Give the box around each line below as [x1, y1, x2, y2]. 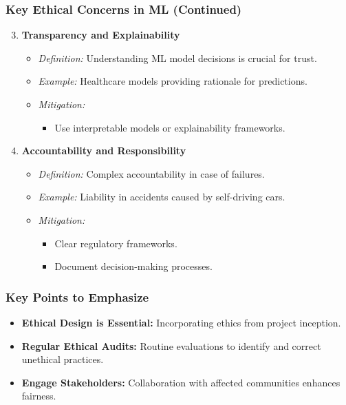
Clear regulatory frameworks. [54, 236, 177, 250]
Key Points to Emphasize [6, 288, 149, 305]
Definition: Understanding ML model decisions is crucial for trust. [38, 50, 317, 65]
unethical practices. [21, 352, 104, 366]
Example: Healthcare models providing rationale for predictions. [38, 74, 307, 88]
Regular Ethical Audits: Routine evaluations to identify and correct [21, 338, 321, 353]
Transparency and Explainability [21, 28, 180, 42]
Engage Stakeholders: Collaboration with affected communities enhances [21, 375, 340, 389]
